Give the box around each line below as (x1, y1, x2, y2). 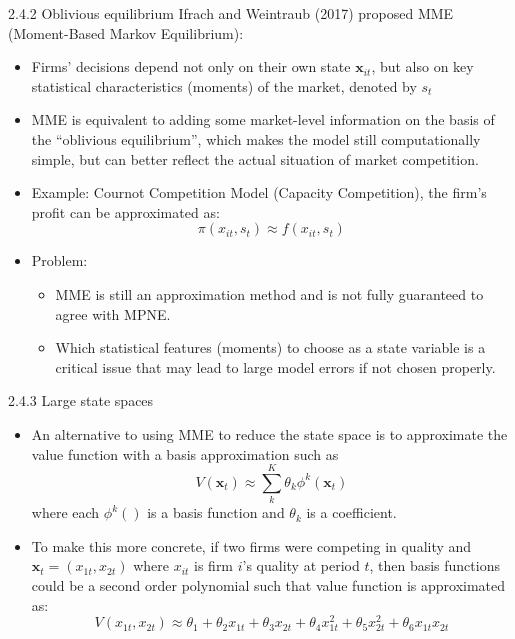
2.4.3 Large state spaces (8, 390, 154, 411)
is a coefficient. (306, 502, 397, 523)
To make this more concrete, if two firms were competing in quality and (31, 535, 472, 556)
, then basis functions (369, 555, 500, 576)
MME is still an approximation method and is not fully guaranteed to (55, 283, 484, 304)
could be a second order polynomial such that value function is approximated (31, 575, 506, 595)
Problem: (31, 250, 88, 271)
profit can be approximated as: (31, 201, 220, 222)
